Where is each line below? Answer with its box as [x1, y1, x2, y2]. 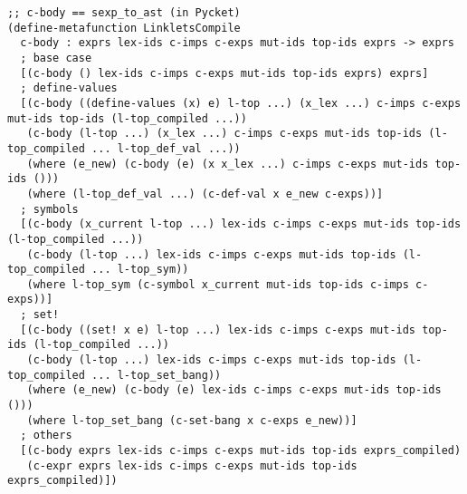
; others [20, 429, 72, 442]
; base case [20, 51, 92, 64]
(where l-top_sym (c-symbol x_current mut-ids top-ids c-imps [26, 277, 409, 291]
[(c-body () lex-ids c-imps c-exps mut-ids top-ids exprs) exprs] [20, 66, 429, 80]
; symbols [20, 202, 79, 216]
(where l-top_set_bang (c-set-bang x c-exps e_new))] [26, 413, 357, 427]
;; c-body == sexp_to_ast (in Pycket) [7, 6, 241, 19]
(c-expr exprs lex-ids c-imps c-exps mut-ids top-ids [26, 459, 357, 472]
